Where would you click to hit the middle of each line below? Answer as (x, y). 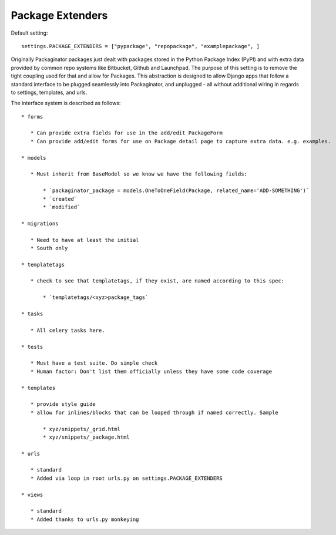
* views (32, 494)
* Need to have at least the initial (85, 240)
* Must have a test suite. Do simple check (94, 363)
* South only (49, 248)
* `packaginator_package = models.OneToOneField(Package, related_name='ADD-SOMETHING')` (176, 191)
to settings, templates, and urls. (49, 92)
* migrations (40, 223)
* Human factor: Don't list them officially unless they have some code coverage (151, 371)
